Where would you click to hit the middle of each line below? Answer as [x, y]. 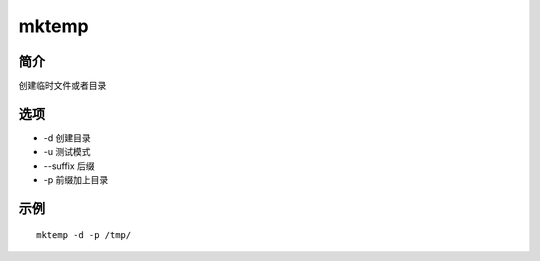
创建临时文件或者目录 [62, 86]
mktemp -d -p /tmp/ [84, 234]
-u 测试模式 [67, 152]
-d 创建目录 [67, 137]
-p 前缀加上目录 [76, 180]
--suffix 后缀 [69, 166]
